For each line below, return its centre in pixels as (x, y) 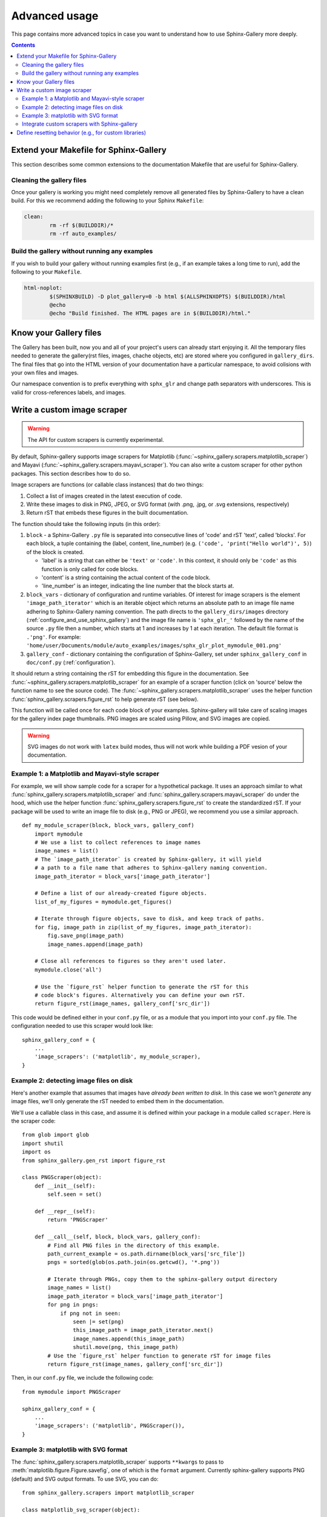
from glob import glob (56, 1135)
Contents (23, 45)
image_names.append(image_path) (95, 944)
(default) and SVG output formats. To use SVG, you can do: (85, 1479)
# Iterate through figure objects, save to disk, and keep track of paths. (149, 919)
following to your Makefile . (46, 272)
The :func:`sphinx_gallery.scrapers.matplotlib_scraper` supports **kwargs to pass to (117, 1462)
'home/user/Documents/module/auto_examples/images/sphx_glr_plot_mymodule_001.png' (154, 646)
